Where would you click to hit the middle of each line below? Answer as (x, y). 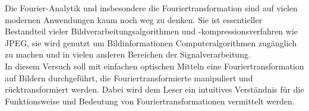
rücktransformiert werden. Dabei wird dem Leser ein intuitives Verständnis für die (154, 89)
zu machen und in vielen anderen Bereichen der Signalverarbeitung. (128, 54)
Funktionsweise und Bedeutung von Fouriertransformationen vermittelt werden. (150, 101)
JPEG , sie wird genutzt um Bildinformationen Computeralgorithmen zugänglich (151, 42)
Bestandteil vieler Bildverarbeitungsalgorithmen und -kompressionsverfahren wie (152, 31)
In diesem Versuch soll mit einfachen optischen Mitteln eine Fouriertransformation (154, 66)
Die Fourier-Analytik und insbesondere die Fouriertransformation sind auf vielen (151, 8)
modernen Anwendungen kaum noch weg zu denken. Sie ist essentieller (134, 19)
